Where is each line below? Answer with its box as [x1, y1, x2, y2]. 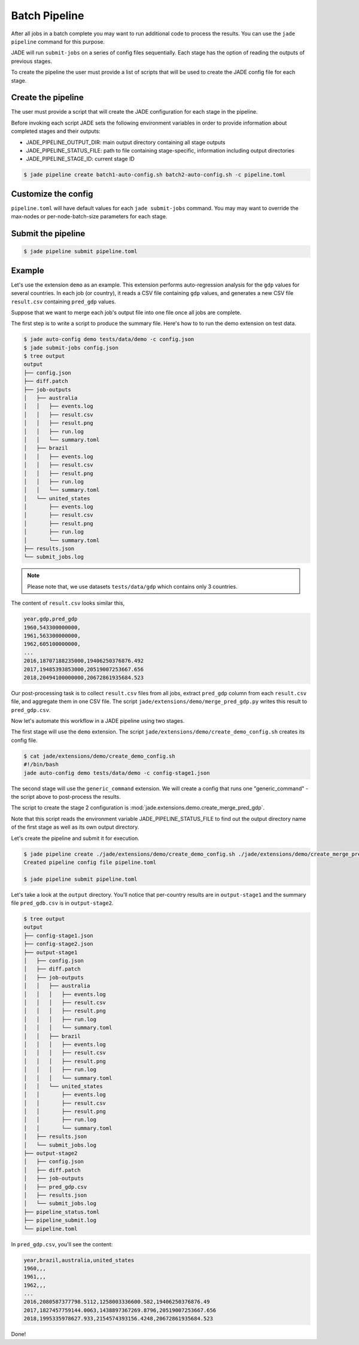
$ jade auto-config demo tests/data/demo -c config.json [23, 336, 194, 343]
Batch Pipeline [11, 9, 84, 22]
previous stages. [11, 57, 52, 65]
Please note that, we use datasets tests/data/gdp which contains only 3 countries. [27, 583, 238, 590]
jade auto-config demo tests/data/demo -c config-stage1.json [23, 769, 210, 776]
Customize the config [11, 188, 93, 199]
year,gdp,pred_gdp [23, 616, 78, 622]
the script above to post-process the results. [11, 793, 121, 800]
